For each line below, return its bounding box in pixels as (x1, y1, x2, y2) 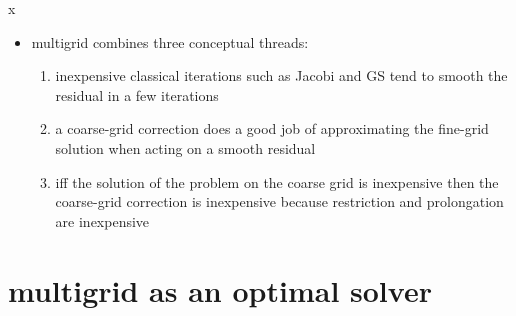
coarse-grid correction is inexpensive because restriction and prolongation (55, 191, 504, 212)
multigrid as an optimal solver (8, 269, 432, 310)
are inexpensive (55, 210, 150, 231)
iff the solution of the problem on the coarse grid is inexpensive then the (55, 171, 499, 192)
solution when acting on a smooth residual (55, 137, 316, 158)
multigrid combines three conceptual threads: (31, 31, 309, 52)
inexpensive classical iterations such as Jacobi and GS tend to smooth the (55, 65, 508, 86)
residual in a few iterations (55, 84, 219, 105)
